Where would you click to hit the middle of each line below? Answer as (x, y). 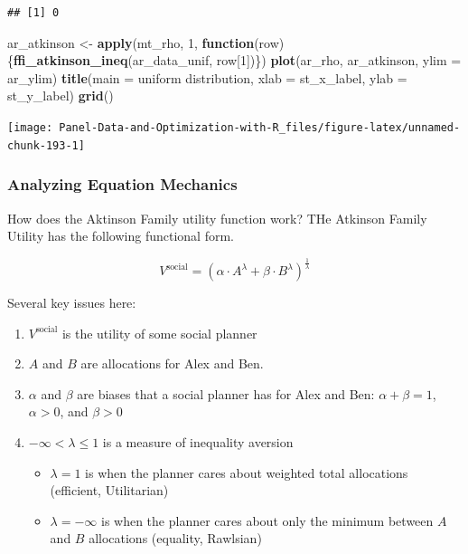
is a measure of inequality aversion (198, 442)
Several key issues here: (72, 303)
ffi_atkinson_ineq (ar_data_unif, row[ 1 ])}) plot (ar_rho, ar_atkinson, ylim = (238, 60)
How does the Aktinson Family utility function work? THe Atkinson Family (217, 218)
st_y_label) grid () (61, 96)
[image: (30, 127)
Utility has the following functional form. (121, 236)
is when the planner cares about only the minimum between (267, 520)
